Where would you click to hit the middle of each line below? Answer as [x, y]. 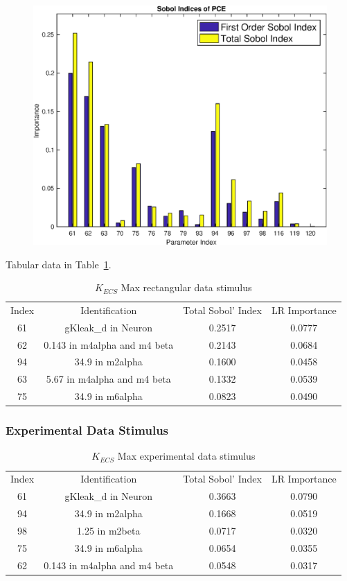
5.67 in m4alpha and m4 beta [108, 379]
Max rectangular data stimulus [186, 287]
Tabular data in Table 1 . [59, 264]
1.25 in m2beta [109, 530]
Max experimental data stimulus [186, 456]
